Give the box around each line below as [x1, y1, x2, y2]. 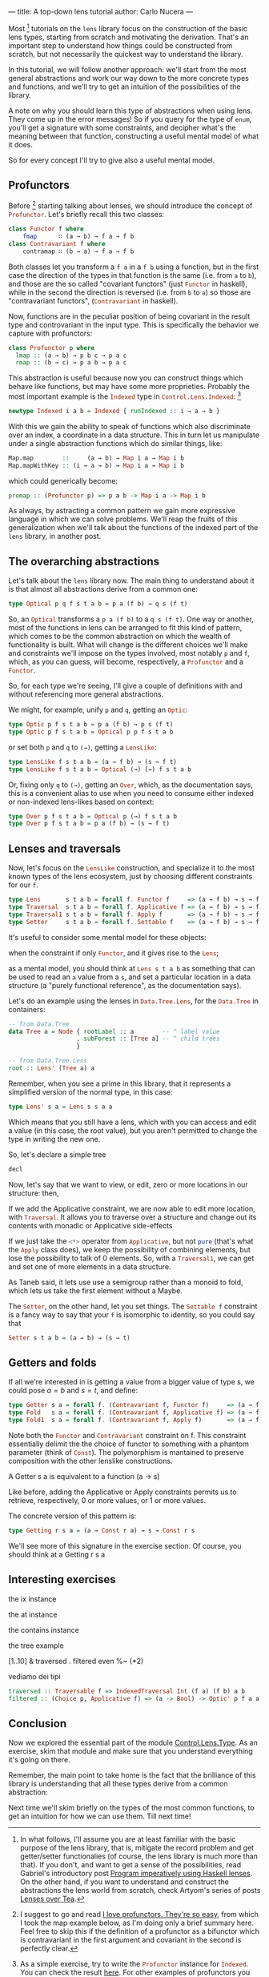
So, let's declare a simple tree [8, 1149, 106, 1159]
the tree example [8, 1641, 64, 1650]
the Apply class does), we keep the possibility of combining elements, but [8, 1244, 251, 1254]
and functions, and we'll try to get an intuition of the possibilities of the [8, 82, 241, 91]
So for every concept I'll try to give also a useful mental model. [8, 155, 215, 165]
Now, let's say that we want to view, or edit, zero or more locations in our [8, 1179, 248, 1189]
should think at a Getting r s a [8, 1549, 106, 1559]
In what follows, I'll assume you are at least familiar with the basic [19, 1834, 236, 1844]
